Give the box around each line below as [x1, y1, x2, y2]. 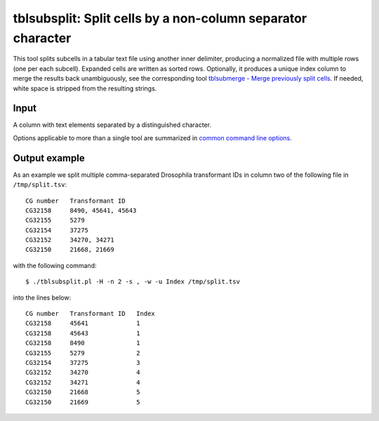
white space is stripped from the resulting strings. [13, 84, 157, 93]
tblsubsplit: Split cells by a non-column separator [13, 11, 307, 26]
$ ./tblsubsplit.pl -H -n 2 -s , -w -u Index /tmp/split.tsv [25, 278, 240, 286]
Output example [13, 152, 85, 164]
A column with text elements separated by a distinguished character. [13, 121, 212, 129]
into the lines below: [13, 293, 72, 302]
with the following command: [13, 261, 97, 269]
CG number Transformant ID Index [25, 309, 156, 318]
